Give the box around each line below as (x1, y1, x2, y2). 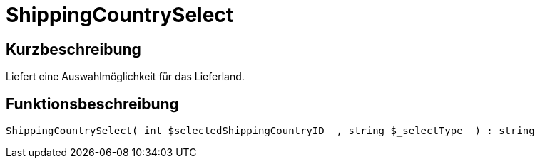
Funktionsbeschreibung (6, 94, 179, 113)
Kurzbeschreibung (6, 40, 141, 58)
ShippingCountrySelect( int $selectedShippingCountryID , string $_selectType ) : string (6, 125, 535, 137)
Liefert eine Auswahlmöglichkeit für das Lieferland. (6, 70, 245, 83)
